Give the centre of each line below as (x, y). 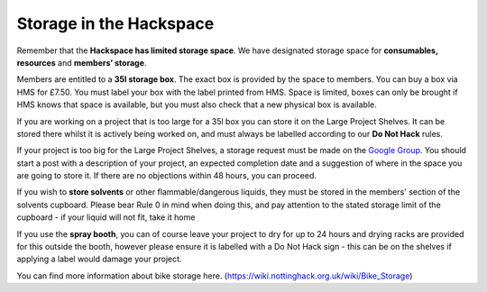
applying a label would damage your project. (99, 259)
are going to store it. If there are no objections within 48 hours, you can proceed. (167, 176)
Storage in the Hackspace (115, 23)
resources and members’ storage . (82, 62)
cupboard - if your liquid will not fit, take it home (106, 217)
